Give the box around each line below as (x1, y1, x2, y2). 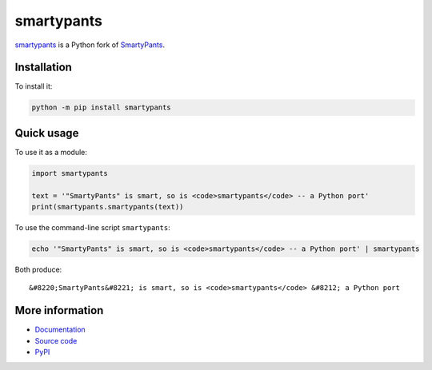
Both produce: (14, 265, 62, 275)
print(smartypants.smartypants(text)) (31, 202, 184, 212)
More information (14, 304, 104, 317)
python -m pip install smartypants (31, 103, 171, 112)
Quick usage (14, 126, 79, 140)
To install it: (14, 82, 53, 91)
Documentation (34, 324, 86, 335)
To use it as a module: (14, 147, 88, 157)
